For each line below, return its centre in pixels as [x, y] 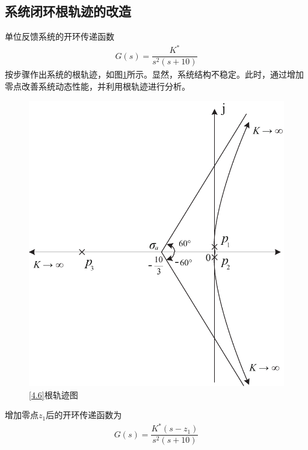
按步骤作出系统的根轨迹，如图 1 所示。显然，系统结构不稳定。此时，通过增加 [154, 74]
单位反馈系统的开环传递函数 [60, 36]
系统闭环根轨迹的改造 [68, 11]
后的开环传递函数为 [84, 415]
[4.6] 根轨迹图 [54, 394]
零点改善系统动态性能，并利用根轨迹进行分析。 [97, 86]
